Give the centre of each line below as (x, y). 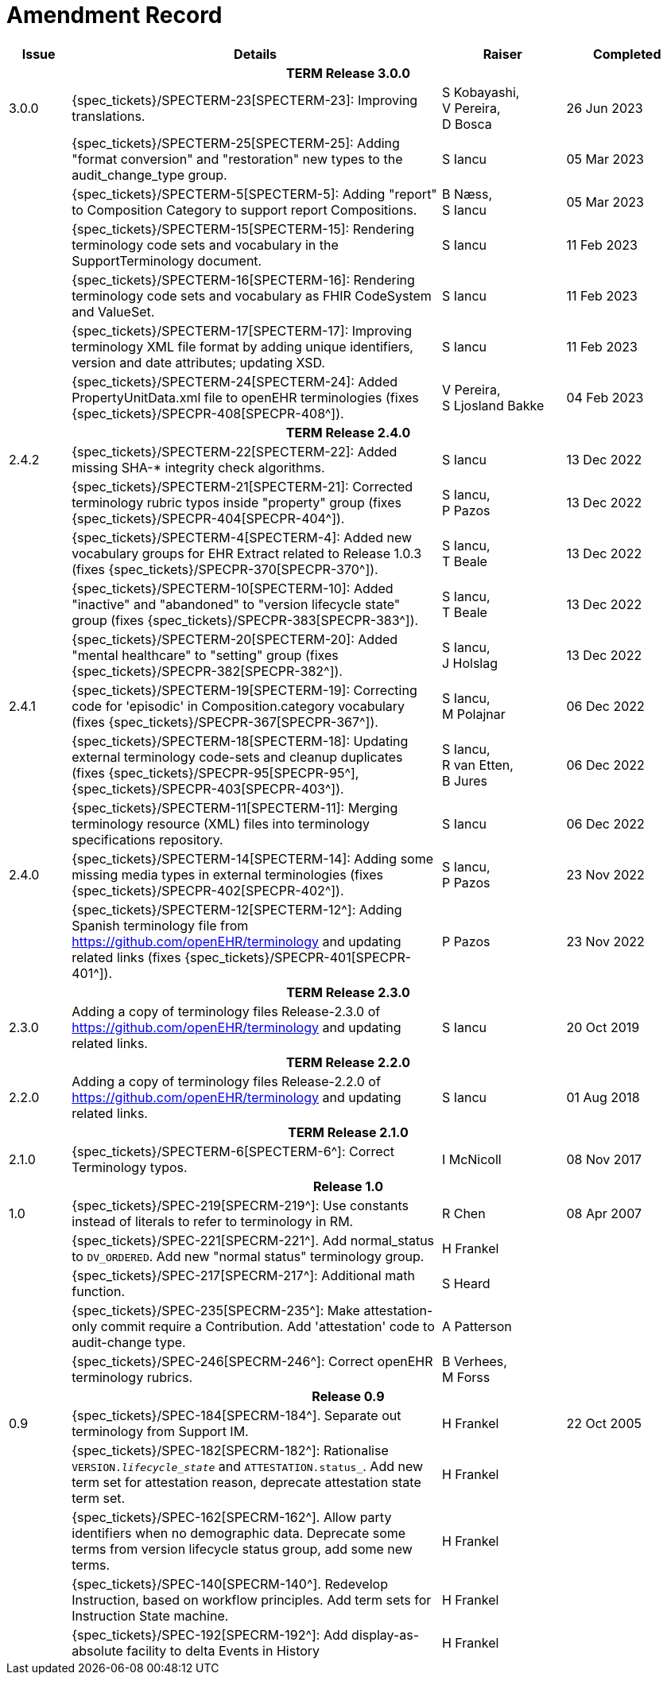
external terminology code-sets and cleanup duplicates (237, 757)
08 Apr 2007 (604, 1213)
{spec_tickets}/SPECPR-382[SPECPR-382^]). (207, 671)
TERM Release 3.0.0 (348, 73)
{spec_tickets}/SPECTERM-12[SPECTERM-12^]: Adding (237, 909)
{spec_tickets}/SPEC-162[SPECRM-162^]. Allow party (232, 1517)
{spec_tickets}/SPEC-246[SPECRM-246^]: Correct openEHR (252, 1361)
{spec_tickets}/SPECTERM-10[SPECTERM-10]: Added (233, 588)
